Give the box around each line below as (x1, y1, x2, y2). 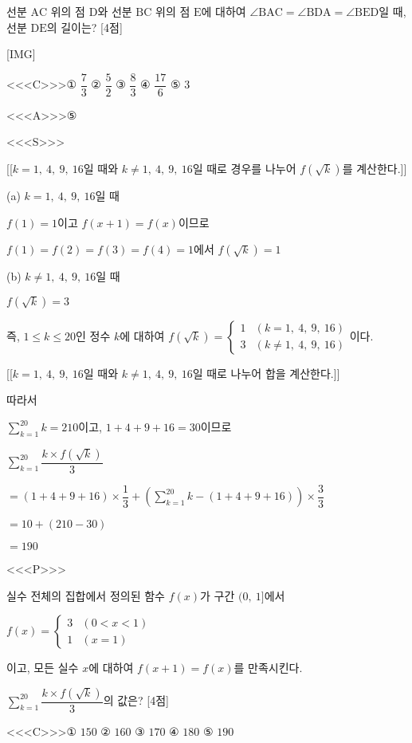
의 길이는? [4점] (46, 18, 123, 35)
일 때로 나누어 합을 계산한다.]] (192, 364, 340, 381)
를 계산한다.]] (342, 160, 407, 177)
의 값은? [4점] (103, 692, 169, 709)
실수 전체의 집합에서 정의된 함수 (6, 587, 165, 603)
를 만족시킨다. (233, 659, 303, 676)
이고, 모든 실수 (6, 659, 79, 676)
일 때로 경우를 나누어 (192, 160, 296, 177)
